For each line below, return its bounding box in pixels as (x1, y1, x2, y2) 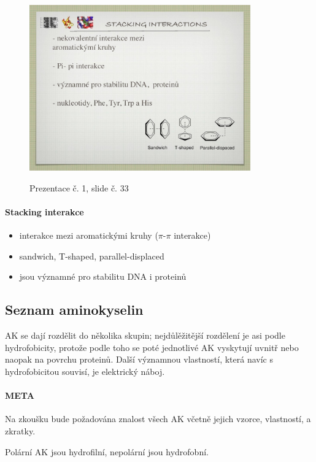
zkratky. (5, 425, 36, 437)
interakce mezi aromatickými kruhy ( (19, 229, 158, 242)
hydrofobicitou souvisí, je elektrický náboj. (5, 365, 165, 378)
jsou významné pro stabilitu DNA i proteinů (19, 270, 187, 283)
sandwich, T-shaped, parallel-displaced (19, 249, 164, 262)
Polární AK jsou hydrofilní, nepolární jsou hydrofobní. (5, 445, 209, 458)
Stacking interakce (5, 206, 84, 218)
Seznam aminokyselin (5, 300, 144, 319)
